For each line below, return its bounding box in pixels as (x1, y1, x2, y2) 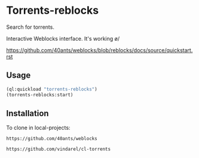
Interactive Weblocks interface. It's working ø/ (6, 35, 120, 42)
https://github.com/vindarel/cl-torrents (6, 146, 111, 153)
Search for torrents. (6, 23, 55, 31)
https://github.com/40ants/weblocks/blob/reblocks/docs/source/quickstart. (6, 46, 193, 54)
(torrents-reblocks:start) (6, 92, 74, 98)
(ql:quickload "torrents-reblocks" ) (6, 86, 97, 92)
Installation (6, 108, 49, 118)
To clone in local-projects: (6, 124, 71, 132)
